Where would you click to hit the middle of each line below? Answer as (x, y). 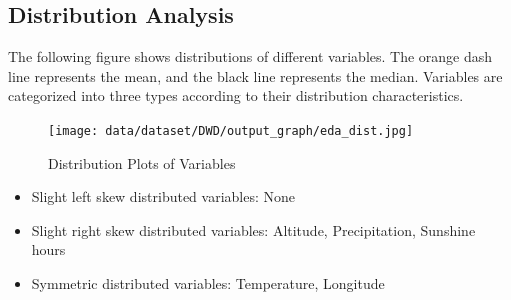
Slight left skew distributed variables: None (163, 196)
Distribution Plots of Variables (142, 162)
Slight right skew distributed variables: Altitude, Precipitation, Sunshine (253, 229)
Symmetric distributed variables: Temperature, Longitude (208, 283)
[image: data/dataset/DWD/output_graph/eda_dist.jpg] (231, 130)
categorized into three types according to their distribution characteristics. (236, 95)
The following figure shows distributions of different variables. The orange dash (250, 56)
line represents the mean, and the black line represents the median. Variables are (255, 75)
